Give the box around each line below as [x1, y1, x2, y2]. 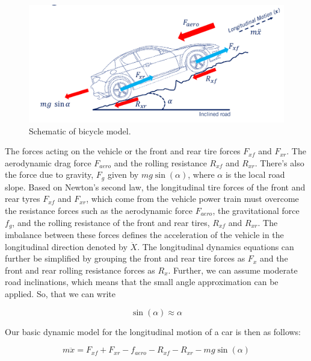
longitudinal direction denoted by [5, 240, 128, 253]
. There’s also [254, 156, 304, 169]
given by [107, 168, 139, 181]
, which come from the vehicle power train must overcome [86, 192, 299, 205]
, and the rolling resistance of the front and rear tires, [12, 216, 210, 228]
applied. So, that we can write [5, 287, 115, 300]
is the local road [225, 168, 285, 181]
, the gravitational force [212, 204, 300, 217]
